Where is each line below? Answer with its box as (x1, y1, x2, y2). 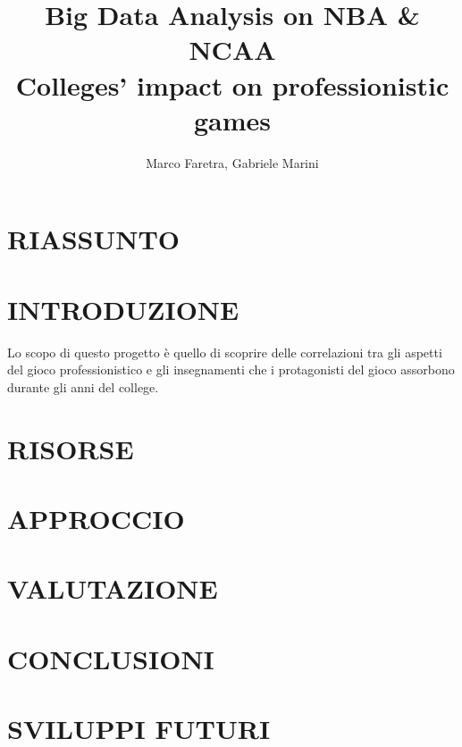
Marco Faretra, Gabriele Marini (146, 153, 319, 172)
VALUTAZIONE (7, 570, 218, 607)
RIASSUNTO (7, 221, 181, 257)
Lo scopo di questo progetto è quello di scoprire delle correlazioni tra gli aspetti (7, 342, 442, 361)
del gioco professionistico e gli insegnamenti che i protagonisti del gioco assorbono (7, 360, 455, 379)
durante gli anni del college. (7, 377, 159, 396)
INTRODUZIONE (7, 290, 239, 327)
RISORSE (7, 430, 134, 466)
